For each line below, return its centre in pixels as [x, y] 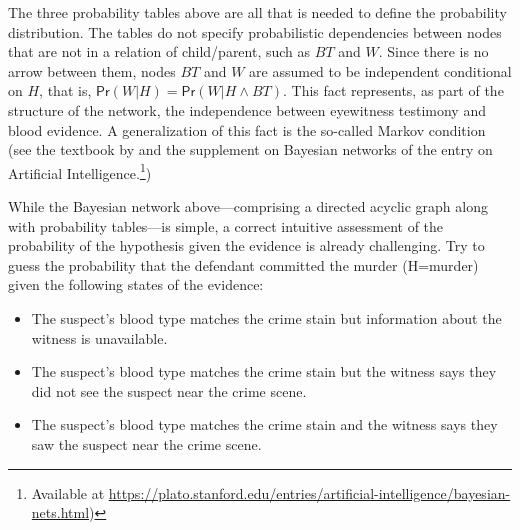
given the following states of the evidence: [136, 284]
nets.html [60, 512]
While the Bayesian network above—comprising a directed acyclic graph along [248, 206]
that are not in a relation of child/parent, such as [159, 51]
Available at [68, 492]
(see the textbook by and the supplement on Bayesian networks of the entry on [250, 149]
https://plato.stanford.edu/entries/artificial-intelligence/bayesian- [309, 492]
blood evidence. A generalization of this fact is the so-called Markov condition [247, 129]
